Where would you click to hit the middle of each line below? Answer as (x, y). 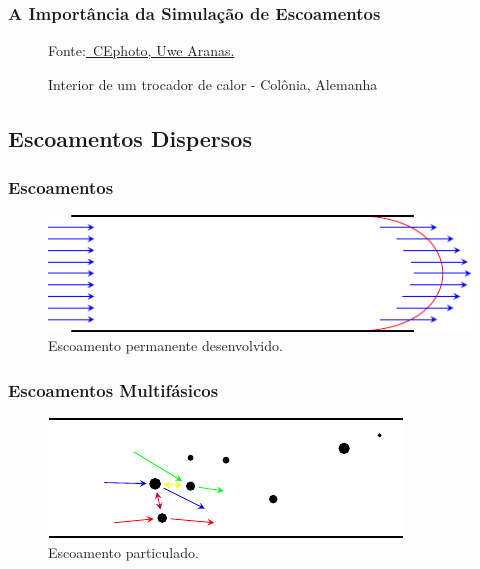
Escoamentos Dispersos (130, 137)
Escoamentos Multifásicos (113, 389)
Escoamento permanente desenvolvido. (165, 345)
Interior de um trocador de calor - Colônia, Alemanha (213, 83)
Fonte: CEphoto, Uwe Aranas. (141, 50)
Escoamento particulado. (123, 551)
